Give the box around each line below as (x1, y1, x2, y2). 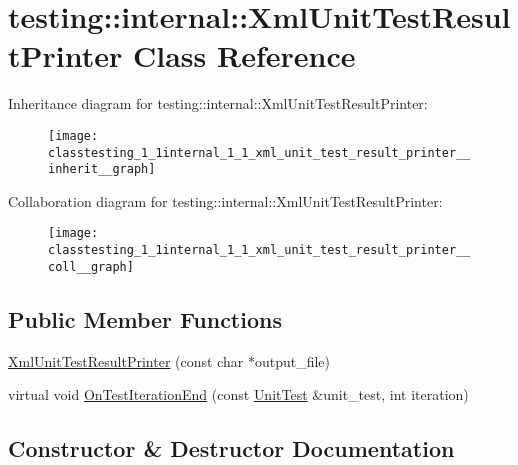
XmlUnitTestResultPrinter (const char (8, 350, 244, 371)
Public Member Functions (8, 303, 282, 334)
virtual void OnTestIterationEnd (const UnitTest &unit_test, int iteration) (8, 384, 469, 405)
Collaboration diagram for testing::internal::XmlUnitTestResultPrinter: (8, 190, 443, 211)
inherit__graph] (48, 162, 156, 177)
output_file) (254, 350, 331, 371)
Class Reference (132, 35, 356, 76)
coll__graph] (48, 259, 134, 274)
